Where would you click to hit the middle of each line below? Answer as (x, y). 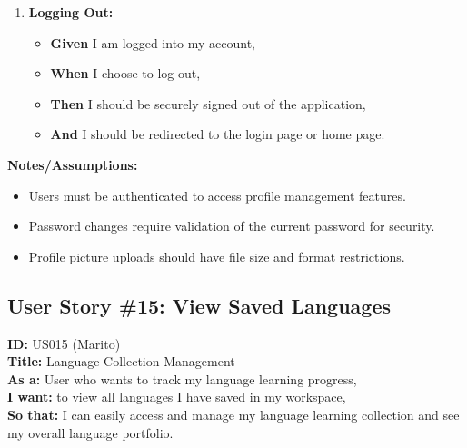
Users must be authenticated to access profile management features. (217, 195)
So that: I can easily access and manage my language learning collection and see (233, 414)
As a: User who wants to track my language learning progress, (182, 378)
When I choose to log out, (125, 73)
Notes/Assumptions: (73, 164)
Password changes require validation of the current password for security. (232, 226)
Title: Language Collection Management (121, 361)
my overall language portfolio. (90, 432)
